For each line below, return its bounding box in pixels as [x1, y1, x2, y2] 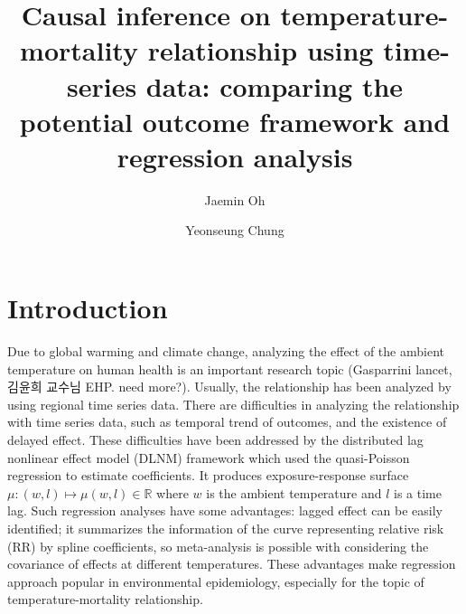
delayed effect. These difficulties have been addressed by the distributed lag [7, 430, 424, 449]
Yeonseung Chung [185, 221, 284, 240]
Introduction [7, 289, 168, 326]
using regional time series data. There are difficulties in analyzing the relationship [7, 394, 460, 413]
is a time [394, 483, 442, 502]
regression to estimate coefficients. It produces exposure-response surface [7, 466, 409, 485]
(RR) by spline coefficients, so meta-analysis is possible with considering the [7, 536, 429, 555]
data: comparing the [145, 67, 404, 104]
